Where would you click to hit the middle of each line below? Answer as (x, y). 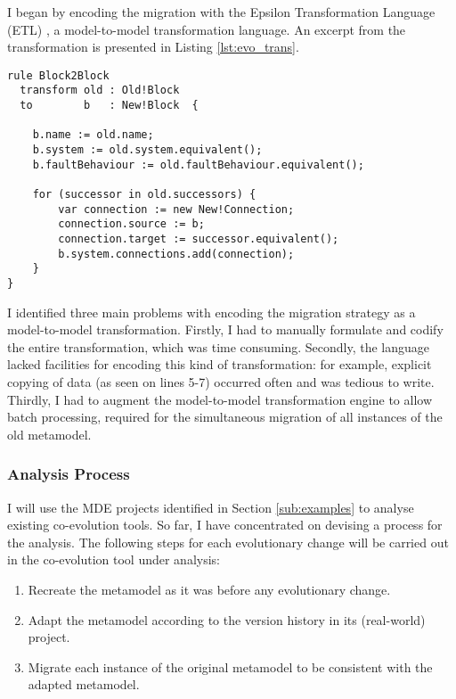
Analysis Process (69, 474)
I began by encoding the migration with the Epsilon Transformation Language (221, 12)
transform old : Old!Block (100, 90)
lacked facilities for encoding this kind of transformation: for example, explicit (220, 364)
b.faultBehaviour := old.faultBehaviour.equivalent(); (198, 164)
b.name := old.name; (93, 135)
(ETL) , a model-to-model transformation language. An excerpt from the (207, 29)
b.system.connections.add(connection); (176, 254)
